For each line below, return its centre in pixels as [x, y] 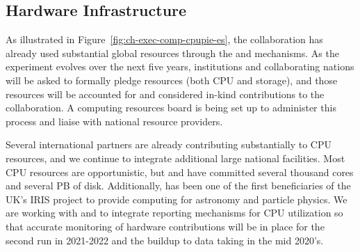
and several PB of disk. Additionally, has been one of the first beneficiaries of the [178, 186]
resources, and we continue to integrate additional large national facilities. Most [175, 158]
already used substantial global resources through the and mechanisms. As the [172, 53]
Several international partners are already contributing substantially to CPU [169, 144]
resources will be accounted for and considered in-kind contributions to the [165, 94]
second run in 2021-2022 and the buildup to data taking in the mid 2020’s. [165, 240]
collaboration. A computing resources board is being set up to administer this [171, 108]
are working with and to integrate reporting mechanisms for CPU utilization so [174, 213]
